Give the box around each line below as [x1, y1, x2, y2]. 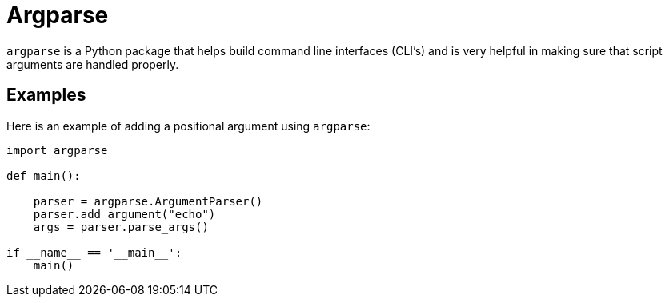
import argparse [6, 143, 108, 157]
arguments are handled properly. [6, 57, 179, 71]
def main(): [6, 169, 81, 182]
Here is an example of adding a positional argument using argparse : [6, 118, 371, 133]
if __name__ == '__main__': [6, 245, 182, 259]
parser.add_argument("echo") [33, 207, 216, 221]
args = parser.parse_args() [33, 220, 209, 233]
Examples [6, 85, 86, 106]
